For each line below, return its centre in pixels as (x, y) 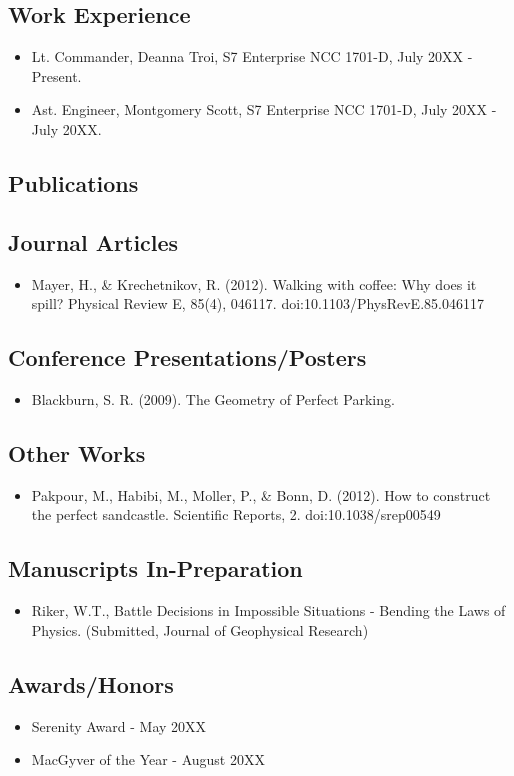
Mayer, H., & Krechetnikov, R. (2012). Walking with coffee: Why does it (254, 283)
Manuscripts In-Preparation (155, 568)
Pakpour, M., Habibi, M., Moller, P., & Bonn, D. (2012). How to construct (261, 494)
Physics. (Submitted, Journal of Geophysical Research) (200, 629)
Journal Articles (93, 241)
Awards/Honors (91, 683)
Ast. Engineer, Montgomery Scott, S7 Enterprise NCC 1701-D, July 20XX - (264, 109)
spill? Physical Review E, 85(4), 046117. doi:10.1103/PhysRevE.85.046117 (257, 303)
